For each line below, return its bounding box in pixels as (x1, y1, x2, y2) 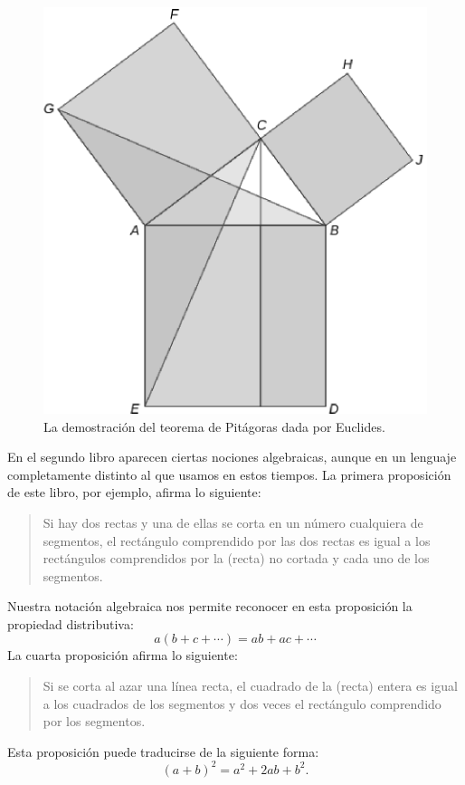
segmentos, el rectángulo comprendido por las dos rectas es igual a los (43, 531, 431, 550)
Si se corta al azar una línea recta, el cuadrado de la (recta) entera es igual (43, 676, 458, 695)
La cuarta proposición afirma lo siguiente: (7, 646, 238, 665)
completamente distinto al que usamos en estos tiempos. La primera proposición (7, 464, 451, 483)
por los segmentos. (43, 712, 146, 731)
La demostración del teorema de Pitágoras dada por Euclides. (43, 416, 385, 436)
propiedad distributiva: (7, 614, 134, 633)
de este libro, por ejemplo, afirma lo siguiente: (7, 483, 261, 502)
